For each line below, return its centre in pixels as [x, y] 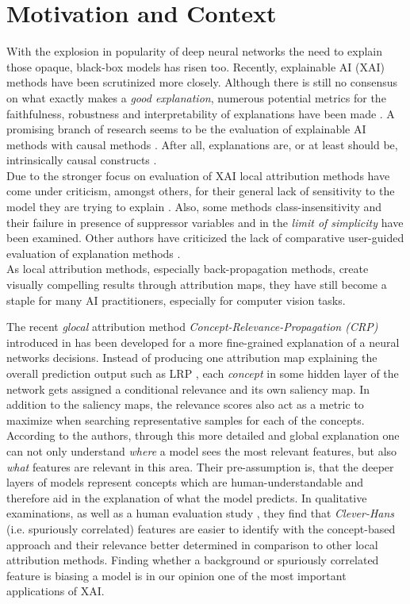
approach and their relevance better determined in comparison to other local [192, 544]
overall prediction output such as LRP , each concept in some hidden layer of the [203, 373]
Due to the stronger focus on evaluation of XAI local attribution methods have [198, 175]
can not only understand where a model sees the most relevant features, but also [202, 450]
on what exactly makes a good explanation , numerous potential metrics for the [196, 97]
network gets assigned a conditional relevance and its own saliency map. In [188, 389]
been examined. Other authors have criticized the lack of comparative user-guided [205, 238]
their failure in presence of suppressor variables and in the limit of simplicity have [205, 222]
